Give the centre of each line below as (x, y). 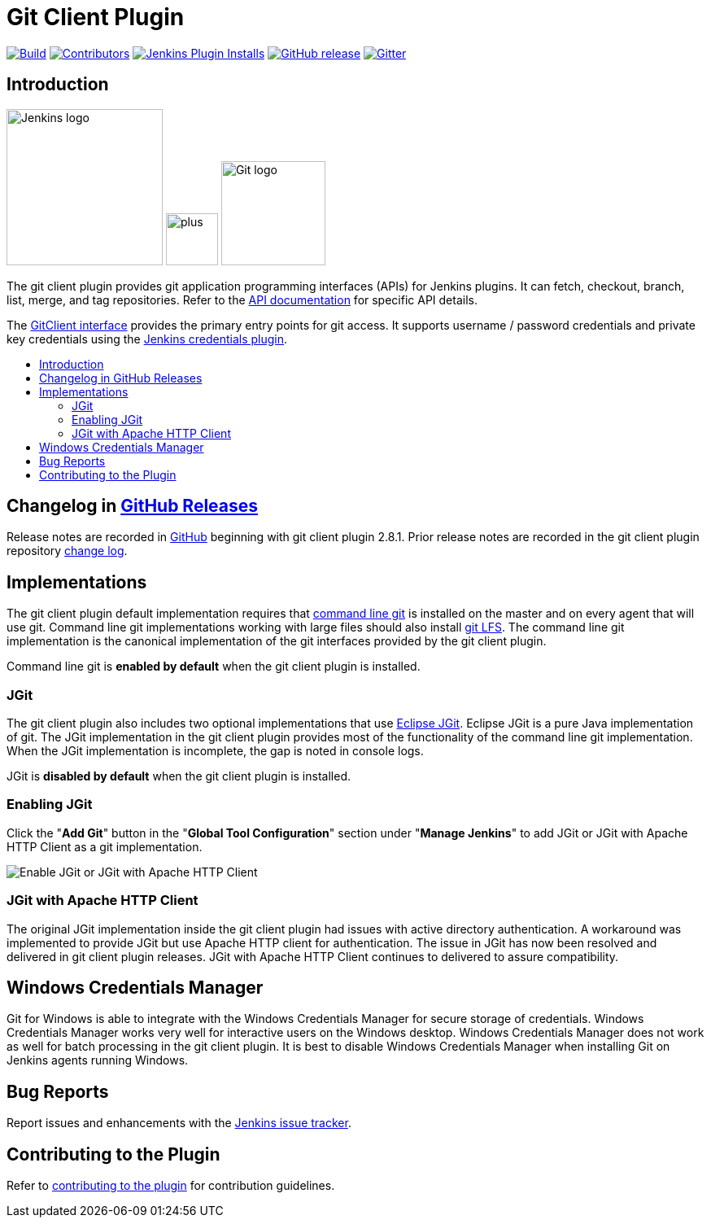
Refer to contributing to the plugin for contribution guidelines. (171, 1186)
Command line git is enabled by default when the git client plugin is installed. (214, 667)
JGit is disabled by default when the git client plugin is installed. (179, 776)
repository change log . (67, 551)
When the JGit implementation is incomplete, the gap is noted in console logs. (215, 751)
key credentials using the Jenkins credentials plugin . (147, 339)
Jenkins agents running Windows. (98, 1060)
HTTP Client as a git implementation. (105, 846)
